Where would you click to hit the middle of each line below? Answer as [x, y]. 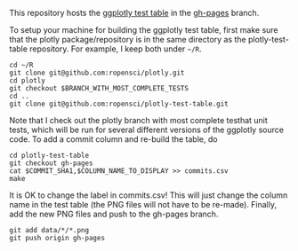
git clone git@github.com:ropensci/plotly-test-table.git [119, 104]
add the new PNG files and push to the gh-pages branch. [114, 214]
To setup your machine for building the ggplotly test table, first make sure [144, 30]
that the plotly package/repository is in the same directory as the [128, 39]
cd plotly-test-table [49, 155]
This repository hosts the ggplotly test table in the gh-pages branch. [134, 13]
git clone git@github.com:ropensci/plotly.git [97, 73]
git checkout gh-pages [51, 163]
